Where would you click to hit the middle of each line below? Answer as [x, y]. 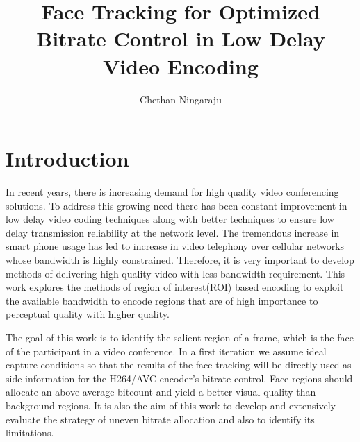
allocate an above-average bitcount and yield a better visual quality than [161, 392]
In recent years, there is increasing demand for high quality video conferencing [172, 192]
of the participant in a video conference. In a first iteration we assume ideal [166, 351]
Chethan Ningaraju [181, 99]
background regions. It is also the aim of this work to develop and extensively [171, 405]
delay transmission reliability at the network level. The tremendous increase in [173, 232]
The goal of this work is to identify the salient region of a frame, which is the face [180, 337]
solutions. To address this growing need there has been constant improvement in [177, 205]
